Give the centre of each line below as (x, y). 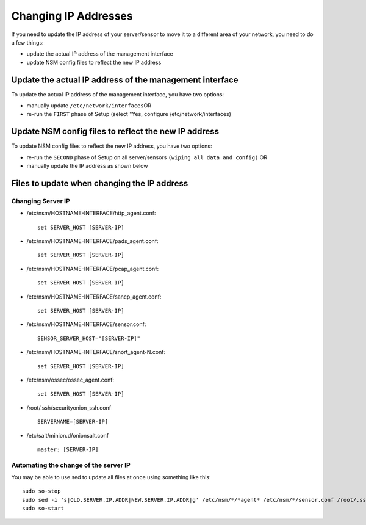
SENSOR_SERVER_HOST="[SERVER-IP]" (89, 338)
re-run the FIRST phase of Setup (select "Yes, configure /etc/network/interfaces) (129, 114)
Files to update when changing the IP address (100, 183)
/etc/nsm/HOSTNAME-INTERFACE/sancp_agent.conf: (94, 297)
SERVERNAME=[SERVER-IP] (73, 422)
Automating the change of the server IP (71, 465)
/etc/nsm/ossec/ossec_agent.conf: (70, 380)
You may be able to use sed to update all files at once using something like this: (111, 477)
